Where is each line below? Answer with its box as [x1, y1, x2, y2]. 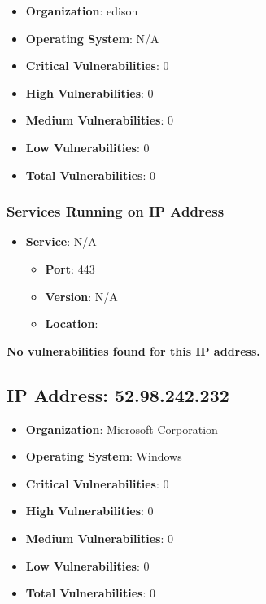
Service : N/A [25, 233, 97, 250]
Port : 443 [45, 260, 95, 277]
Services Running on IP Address [7, 201, 225, 221]
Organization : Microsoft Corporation [25, 420, 218, 437]
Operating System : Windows [25, 448, 182, 465]
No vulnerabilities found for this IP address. [7, 342, 260, 359]
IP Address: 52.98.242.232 [7, 382, 229, 407]
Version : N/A [45, 287, 118, 304]
